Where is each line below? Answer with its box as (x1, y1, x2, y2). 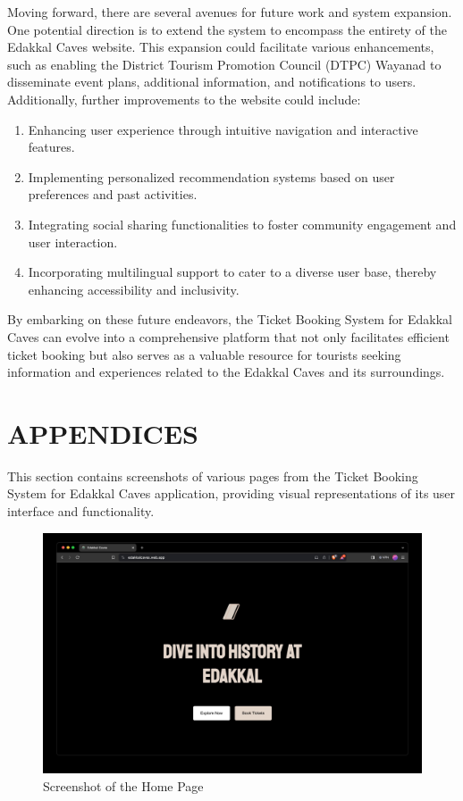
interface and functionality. (7, 502, 155, 520)
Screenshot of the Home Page (43, 776, 204, 795)
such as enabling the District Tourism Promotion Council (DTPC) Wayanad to (7, 54, 442, 73)
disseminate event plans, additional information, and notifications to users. (7, 72, 417, 91)
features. (28, 138, 75, 156)
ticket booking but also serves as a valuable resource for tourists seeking (7, 345, 401, 363)
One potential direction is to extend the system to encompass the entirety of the (7, 20, 447, 38)
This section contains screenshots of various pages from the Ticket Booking (7, 466, 418, 485)
